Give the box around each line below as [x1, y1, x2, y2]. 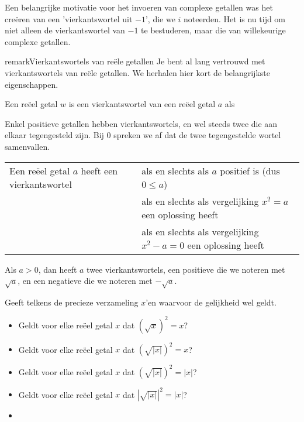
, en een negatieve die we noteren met [18, 275, 153, 287]
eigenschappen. [5, 78, 58, 90]
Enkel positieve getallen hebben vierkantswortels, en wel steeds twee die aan [5, 117, 278, 129]
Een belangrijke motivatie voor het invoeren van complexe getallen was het [5, 1, 273, 13]
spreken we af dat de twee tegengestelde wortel [113, 129, 281, 141]
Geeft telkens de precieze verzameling [5, 296, 139, 308]
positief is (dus [220, 163, 280, 177]
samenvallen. [5, 140, 50, 152]
